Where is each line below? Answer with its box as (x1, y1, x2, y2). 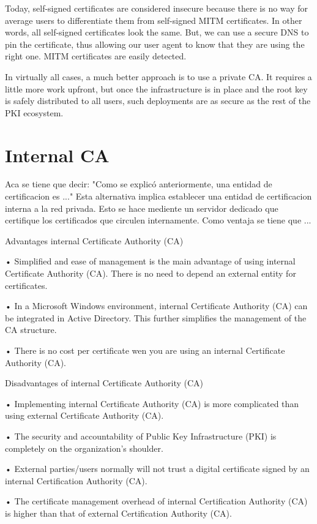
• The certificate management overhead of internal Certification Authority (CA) (5, 495, 308, 507)
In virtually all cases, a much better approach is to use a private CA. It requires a (5, 70, 312, 83)
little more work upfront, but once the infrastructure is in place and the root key (5, 82, 308, 95)
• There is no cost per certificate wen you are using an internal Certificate (5, 344, 285, 356)
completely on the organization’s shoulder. (5, 441, 163, 454)
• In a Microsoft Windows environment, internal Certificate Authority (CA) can (5, 299, 308, 312)
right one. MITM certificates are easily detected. (5, 50, 187, 62)
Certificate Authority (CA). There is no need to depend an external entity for (5, 267, 296, 280)
